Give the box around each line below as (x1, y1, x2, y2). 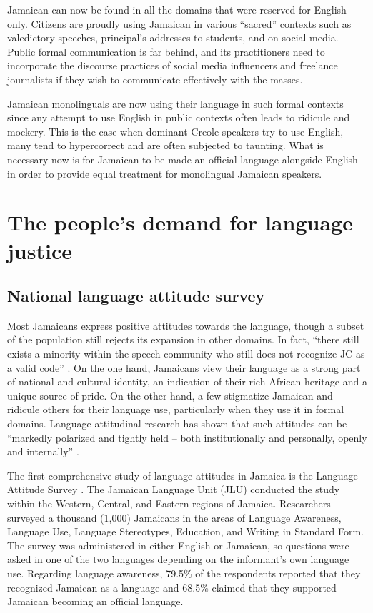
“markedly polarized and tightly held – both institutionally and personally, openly (7, 430, 367, 445)
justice (7, 235, 72, 265)
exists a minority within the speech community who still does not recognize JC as (7, 346, 365, 361)
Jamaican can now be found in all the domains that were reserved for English (7, 2, 347, 16)
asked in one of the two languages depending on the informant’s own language (7, 552, 349, 567)
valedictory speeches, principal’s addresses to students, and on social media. (7, 30, 339, 45)
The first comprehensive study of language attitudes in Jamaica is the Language (7, 467, 358, 482)
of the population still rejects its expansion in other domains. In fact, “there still (7, 332, 359, 347)
